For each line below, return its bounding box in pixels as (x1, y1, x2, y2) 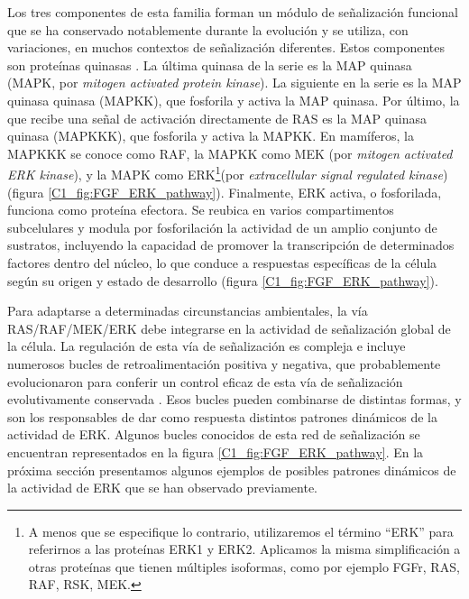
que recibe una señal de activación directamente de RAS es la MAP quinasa (7, 108, 427, 127)
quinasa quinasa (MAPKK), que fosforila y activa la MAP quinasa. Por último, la (7, 90, 460, 109)
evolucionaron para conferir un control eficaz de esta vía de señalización (7, 372, 403, 391)
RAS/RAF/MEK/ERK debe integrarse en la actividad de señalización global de (7, 318, 451, 337)
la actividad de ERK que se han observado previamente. (7, 478, 318, 497)
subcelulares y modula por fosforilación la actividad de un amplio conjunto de (7, 217, 437, 236)
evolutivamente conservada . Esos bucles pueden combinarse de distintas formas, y (7, 390, 462, 409)
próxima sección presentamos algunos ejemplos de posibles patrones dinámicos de (7, 460, 456, 479)
